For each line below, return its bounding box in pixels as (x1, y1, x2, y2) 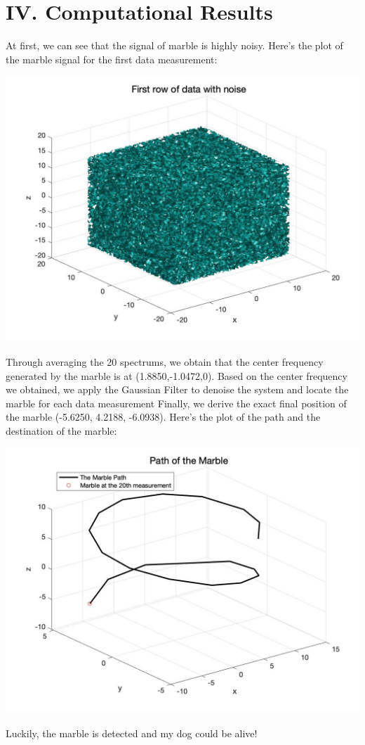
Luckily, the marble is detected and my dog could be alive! (6, 726, 258, 741)
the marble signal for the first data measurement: (6, 51, 218, 66)
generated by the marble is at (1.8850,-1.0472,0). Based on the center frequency (6, 368, 347, 383)
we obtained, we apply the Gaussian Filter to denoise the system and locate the (6, 382, 349, 397)
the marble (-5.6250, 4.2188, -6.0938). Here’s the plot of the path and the (6, 409, 321, 424)
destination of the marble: (6, 423, 117, 438)
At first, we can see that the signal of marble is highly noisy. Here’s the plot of (6, 38, 343, 53)
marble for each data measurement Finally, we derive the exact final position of (6, 395, 347, 410)
